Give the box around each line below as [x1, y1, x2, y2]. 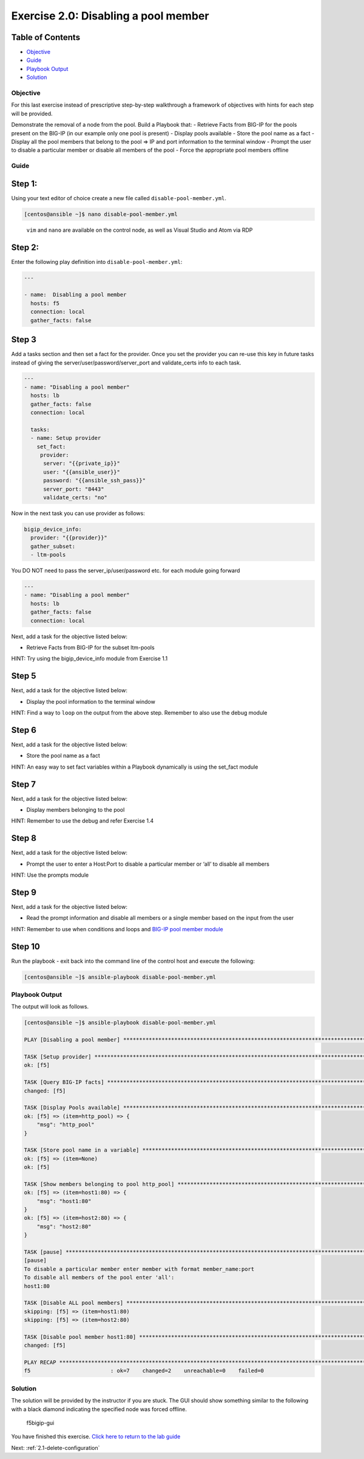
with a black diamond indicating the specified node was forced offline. [11, 1405, 187, 1413]
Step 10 [11, 941, 41, 952]
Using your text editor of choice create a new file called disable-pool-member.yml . [11, 194, 227, 201]
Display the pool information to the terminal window [26, 698, 156, 705]
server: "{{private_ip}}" [43, 460, 121, 467]
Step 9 [11, 887, 36, 897]
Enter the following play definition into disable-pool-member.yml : [11, 258, 183, 265]
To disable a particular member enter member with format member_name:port [24, 1265, 255, 1272]
